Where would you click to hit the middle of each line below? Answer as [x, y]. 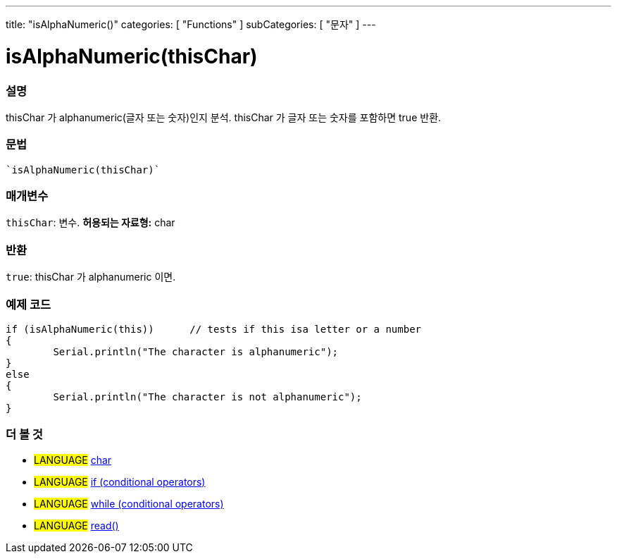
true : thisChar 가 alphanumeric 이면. [91, 277]
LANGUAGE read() [76, 525]
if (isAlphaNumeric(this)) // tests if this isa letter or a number [214, 329]
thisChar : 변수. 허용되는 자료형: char [91, 223]
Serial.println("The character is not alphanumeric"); [207, 397]
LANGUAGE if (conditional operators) [120, 481]
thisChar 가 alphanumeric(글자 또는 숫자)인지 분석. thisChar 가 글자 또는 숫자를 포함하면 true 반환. [224, 117]
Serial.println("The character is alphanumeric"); [196, 351]
